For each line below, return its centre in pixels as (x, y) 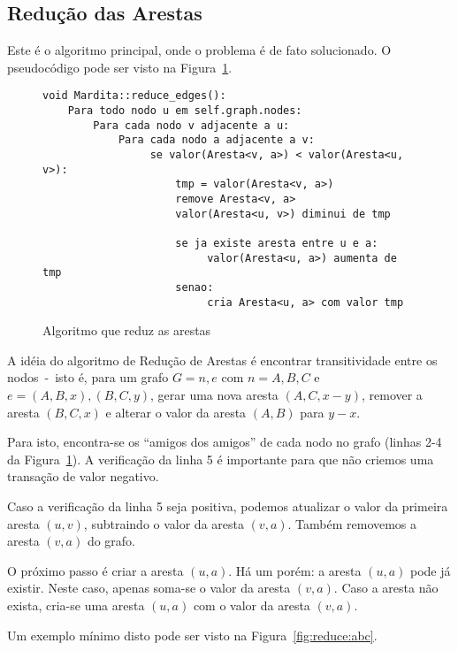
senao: (195, 287)
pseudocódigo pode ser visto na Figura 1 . (120, 67)
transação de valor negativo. (83, 476)
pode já (430, 570)
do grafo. (111, 541)
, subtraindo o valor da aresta (164, 523)
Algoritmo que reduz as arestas (127, 330)
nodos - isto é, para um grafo (88, 377)
